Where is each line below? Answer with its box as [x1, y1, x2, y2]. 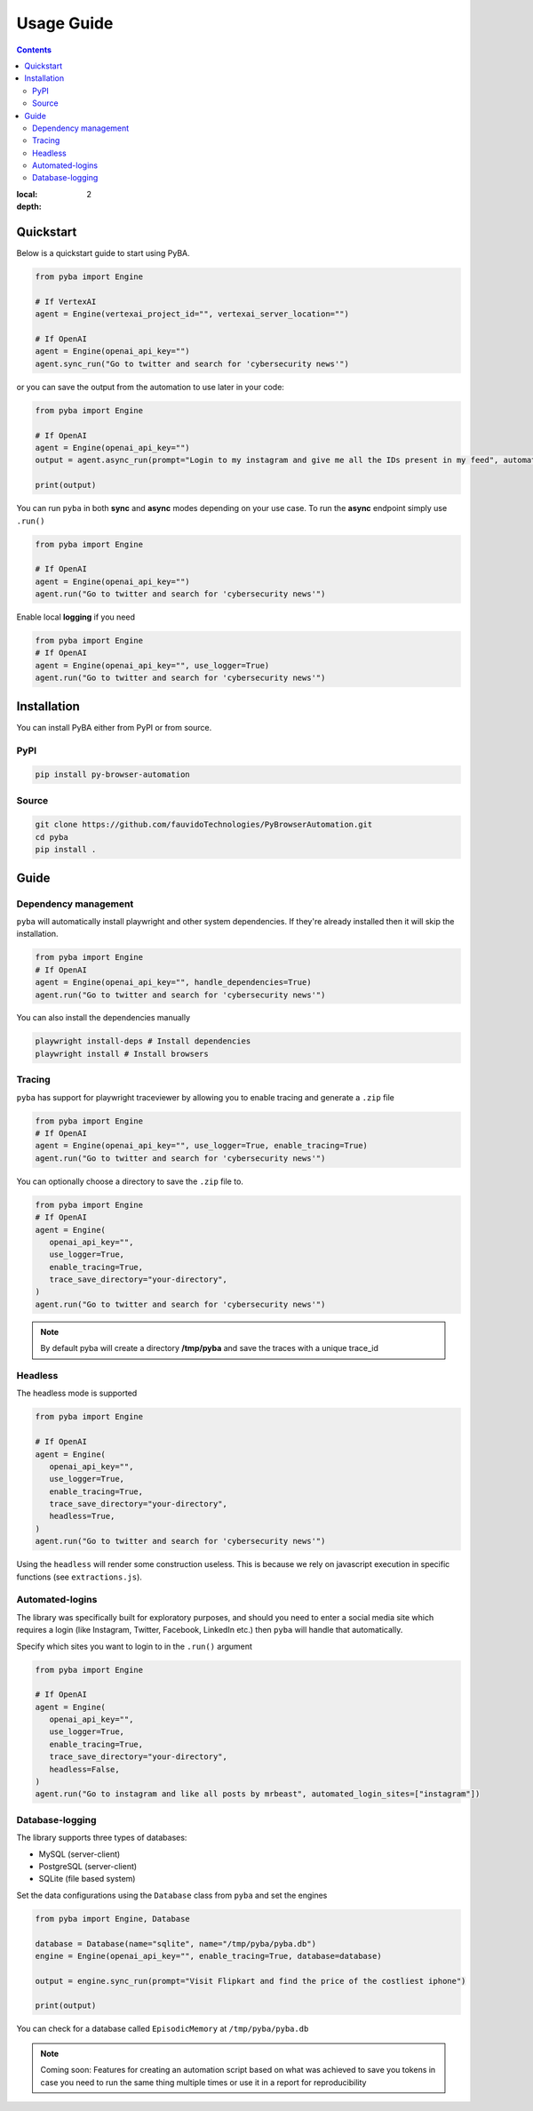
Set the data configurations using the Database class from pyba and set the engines [16, 1890, 328, 1900]
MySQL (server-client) [38, 1849, 121, 1859]
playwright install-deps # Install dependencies [35, 1036, 251, 1046]
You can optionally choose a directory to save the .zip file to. [16, 1176, 244, 1187]
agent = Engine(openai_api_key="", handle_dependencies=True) [35, 978, 312, 988]
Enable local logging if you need [16, 612, 135, 622]
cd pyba [35, 832, 68, 842]
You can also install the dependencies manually [16, 1012, 191, 1023]
